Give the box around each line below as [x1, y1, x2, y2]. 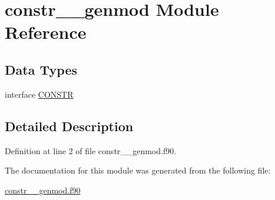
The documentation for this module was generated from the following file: [5, 164, 271, 176]
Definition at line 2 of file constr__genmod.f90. [5, 144, 177, 156]
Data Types [5, 60, 77, 78]
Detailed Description [5, 116, 134, 135]
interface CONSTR [5, 88, 74, 100]
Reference [5, 20, 87, 44]
